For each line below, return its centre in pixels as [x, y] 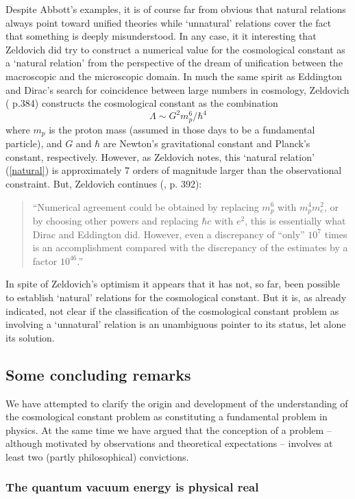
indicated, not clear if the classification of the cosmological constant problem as [172, 310]
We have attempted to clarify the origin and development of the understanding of [177, 403]
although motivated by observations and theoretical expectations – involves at [169, 443]
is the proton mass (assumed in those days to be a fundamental [182, 129]
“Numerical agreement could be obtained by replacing [146, 206]
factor [45, 260]
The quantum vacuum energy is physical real [132, 487]
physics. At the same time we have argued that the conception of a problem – [169, 430]
